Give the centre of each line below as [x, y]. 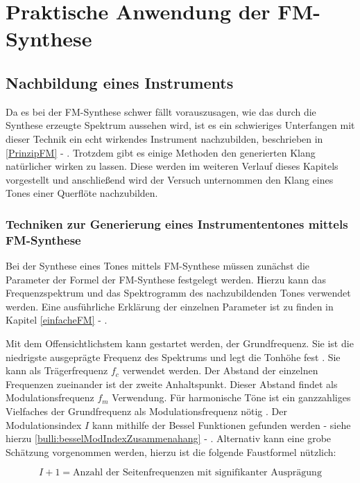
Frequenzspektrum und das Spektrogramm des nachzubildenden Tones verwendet [178, 293]
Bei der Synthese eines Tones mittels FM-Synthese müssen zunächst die [158, 266]
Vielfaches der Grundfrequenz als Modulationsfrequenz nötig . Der [146, 411]
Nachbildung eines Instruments [120, 82]
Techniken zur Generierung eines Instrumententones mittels [177, 223]
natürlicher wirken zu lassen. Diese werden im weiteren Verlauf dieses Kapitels [172, 166]
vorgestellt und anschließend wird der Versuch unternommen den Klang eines [170, 179]
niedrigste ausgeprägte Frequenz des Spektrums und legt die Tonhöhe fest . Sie [173, 357]
